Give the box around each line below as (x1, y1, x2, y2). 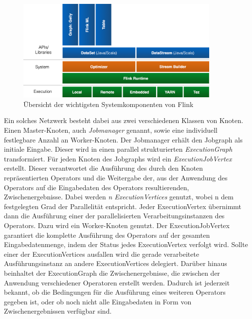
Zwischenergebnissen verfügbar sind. (4, 306, 112, 316)
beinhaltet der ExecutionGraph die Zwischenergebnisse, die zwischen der (4, 267, 220, 278)
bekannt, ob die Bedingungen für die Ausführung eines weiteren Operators (4, 287, 226, 297)
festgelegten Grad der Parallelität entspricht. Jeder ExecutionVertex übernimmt (4, 201, 242, 211)
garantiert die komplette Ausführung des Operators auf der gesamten (4, 230, 210, 240)
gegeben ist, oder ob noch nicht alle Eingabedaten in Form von (4, 296, 192, 306)
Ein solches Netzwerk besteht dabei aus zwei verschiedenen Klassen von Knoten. (4, 115, 243, 125)
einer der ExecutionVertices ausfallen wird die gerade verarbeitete (4, 248, 199, 259)
